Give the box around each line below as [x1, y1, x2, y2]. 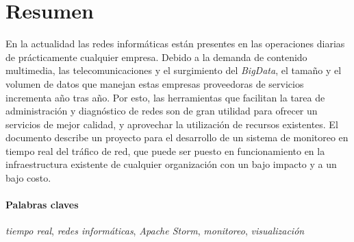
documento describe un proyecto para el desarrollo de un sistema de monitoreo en [5, 130, 349, 145]
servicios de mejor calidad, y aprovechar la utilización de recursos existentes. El [5, 117, 338, 131]
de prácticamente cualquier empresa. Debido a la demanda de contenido [5, 49, 307, 64]
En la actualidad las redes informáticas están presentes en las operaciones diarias [5, 36, 345, 51]
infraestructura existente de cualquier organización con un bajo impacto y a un [5, 157, 337, 171]
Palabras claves [5, 197, 79, 212]
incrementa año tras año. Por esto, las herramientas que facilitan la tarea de [5, 90, 325, 104]
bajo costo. [5, 171, 51, 185]
